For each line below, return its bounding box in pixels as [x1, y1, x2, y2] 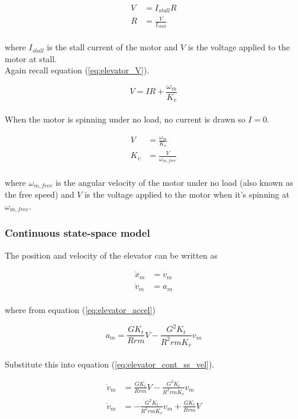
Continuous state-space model [5, 225, 150, 240]
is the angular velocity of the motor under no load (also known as [56, 176, 293, 188]
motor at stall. [5, 52, 57, 65]
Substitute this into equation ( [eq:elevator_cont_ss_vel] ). [5, 357, 215, 370]
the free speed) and [5, 188, 74, 201]
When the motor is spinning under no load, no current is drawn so [5, 112, 245, 125]
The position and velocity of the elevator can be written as [5, 249, 218, 261]
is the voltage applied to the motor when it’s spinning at [85, 188, 290, 201]
